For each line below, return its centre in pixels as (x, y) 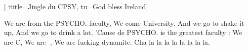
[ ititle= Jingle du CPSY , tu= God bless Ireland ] (76, 6)
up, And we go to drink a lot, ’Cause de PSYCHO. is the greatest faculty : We (123, 32)
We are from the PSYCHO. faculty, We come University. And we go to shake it (124, 23)
